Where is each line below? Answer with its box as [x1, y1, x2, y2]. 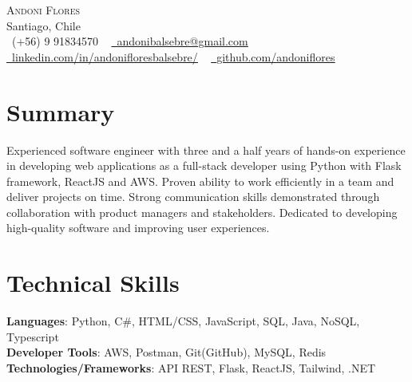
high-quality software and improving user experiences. [6, 219, 270, 236]
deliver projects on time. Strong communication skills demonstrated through [6, 188, 380, 205]
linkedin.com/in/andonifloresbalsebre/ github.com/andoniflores [12, 48, 335, 65]
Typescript [6, 328, 59, 345]
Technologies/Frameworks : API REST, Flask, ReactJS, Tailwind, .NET [6, 359, 376, 376]
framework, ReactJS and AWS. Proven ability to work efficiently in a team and [6, 172, 394, 189]
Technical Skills [6, 266, 180, 299]
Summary [6, 95, 115, 128]
